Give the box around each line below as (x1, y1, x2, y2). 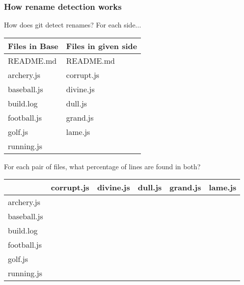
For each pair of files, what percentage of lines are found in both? (4, 161, 201, 171)
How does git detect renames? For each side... (4, 20, 141, 30)
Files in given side (66, 40, 137, 52)
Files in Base (8, 40, 58, 52)
